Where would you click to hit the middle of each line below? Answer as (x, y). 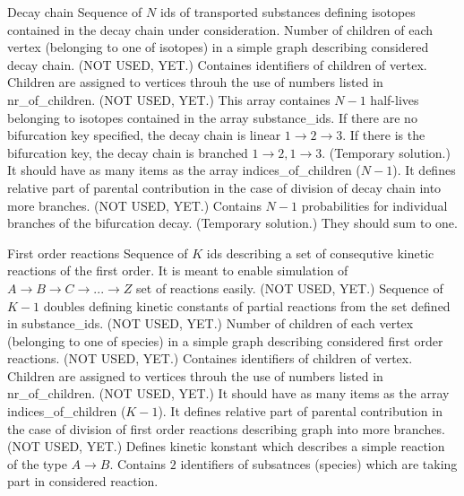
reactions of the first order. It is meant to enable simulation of (178, 270)
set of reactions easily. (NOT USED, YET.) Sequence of (290, 287)
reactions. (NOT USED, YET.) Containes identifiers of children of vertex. (210, 358)
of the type (37, 463)
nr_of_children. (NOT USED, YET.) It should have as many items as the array (228, 393)
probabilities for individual (374, 205)
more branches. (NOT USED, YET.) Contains (134, 205)
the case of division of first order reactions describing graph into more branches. (226, 428)
